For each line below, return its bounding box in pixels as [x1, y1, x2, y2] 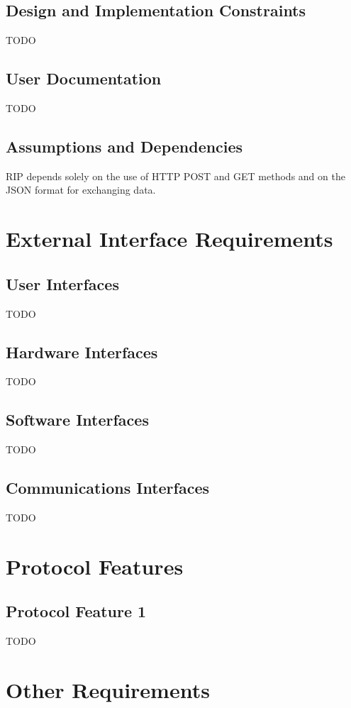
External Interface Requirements [6, 224, 333, 253]
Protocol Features [6, 551, 184, 580]
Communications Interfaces [6, 477, 210, 499]
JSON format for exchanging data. [6, 182, 156, 197]
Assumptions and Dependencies [6, 135, 243, 157]
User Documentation [6, 67, 162, 89]
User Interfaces [6, 272, 119, 294]
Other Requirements [6, 675, 210, 704]
